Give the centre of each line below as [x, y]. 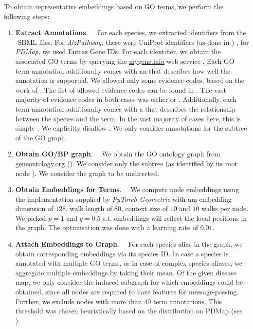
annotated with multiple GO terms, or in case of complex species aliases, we [129, 263]
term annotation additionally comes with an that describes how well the [123, 70]
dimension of [34, 208]
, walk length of [89, 208]
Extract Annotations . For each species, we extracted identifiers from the [131, 32]
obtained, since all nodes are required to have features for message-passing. [127, 292]
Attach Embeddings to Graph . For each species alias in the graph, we [129, 244]
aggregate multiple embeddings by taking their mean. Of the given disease [126, 272]
